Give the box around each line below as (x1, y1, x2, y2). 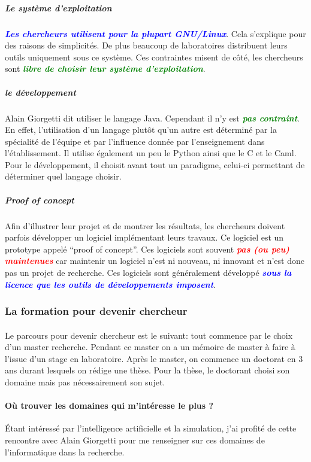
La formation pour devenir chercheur (5, 303, 188, 318)
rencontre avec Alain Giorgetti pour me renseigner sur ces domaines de (5, 433, 265, 446)
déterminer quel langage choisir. (5, 170, 122, 183)
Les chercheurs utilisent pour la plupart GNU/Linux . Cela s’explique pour (5, 27, 306, 39)
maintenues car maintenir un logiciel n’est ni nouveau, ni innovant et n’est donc (5, 254, 304, 267)
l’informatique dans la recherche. (5, 445, 125, 458)
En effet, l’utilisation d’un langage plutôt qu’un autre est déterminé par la (5, 123, 277, 136)
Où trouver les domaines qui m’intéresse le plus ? (5, 399, 214, 412)
